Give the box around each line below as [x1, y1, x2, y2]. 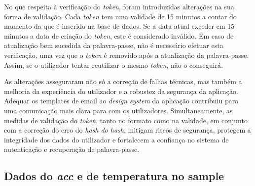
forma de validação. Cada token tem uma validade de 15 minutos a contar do [4, 11, 237, 21]
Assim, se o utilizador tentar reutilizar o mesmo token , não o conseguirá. [4, 59, 223, 70]
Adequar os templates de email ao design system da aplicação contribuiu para [4, 95, 239, 106]
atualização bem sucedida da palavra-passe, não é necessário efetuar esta [4, 40, 223, 50]
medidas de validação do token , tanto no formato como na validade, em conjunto [4, 115, 248, 125]
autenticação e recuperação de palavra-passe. [4, 144, 140, 154]
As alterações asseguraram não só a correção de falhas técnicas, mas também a [4, 76, 242, 87]
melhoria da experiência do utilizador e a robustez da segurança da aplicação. [4, 86, 238, 96]
